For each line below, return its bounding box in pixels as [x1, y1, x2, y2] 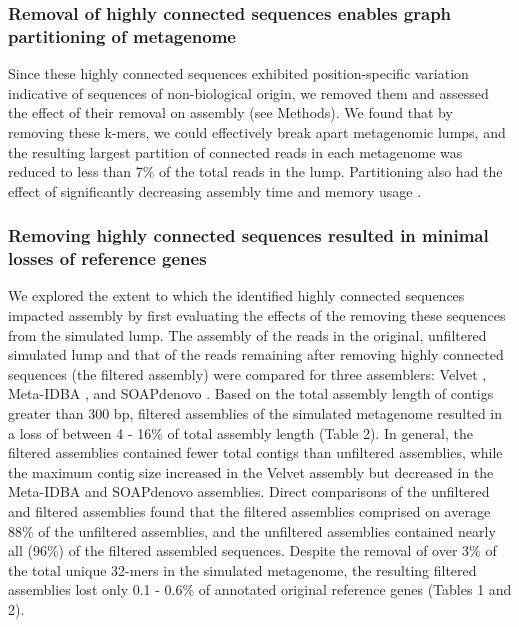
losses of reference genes [8, 246, 207, 271]
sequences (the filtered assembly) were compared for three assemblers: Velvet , [8, 363, 487, 384]
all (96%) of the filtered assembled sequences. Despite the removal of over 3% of [8, 540, 497, 561]
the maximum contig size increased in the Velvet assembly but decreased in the [8, 461, 494, 482]
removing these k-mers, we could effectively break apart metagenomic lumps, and [8, 121, 506, 142]
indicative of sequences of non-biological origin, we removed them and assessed [8, 82, 489, 103]
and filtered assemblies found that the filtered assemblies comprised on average [8, 500, 491, 521]
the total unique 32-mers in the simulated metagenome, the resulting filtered [8, 559, 477, 580]
